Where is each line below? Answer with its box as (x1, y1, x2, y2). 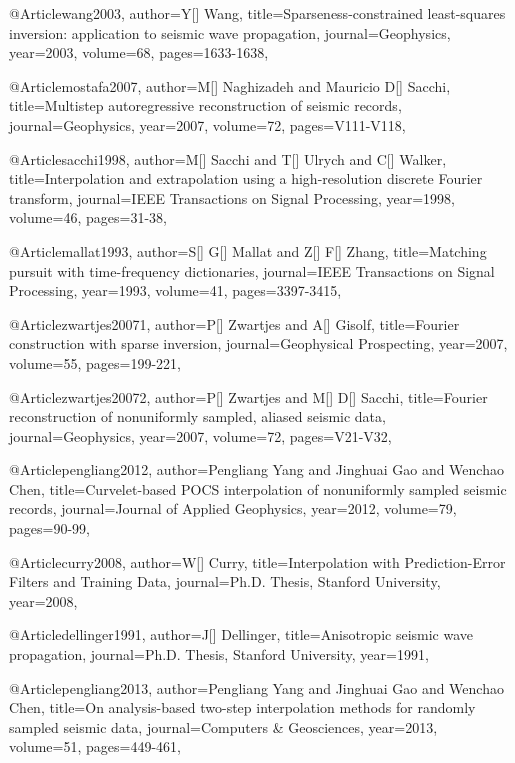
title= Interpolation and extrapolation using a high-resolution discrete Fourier (9, 168, 483, 189)
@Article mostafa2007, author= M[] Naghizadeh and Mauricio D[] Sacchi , (9, 75, 451, 96)
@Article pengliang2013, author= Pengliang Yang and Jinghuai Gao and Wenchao (9, 677, 504, 698)
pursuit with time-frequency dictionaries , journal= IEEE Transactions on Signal (9, 260, 495, 281)
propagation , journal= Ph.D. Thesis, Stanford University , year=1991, (9, 644, 429, 665)
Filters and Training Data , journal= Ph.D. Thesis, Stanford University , (9, 571, 441, 592)
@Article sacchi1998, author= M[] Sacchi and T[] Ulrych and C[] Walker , (9, 148, 447, 169)
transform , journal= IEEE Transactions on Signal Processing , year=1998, (9, 187, 455, 208)
